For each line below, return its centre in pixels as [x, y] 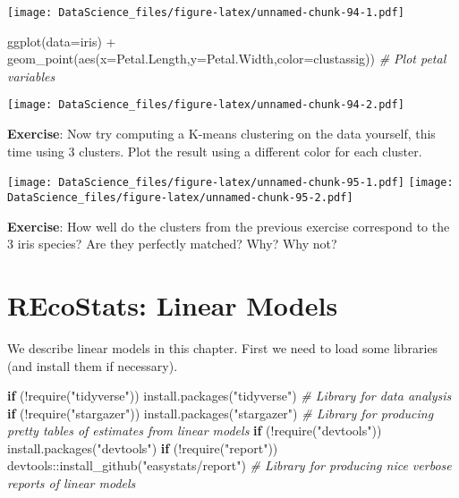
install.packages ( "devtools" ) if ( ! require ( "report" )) [143, 447]
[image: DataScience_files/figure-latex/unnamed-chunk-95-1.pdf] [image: [230, 183]
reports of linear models [72, 483]
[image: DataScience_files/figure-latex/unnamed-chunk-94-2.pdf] [206, 105]
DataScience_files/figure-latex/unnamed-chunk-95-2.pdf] [180, 197]
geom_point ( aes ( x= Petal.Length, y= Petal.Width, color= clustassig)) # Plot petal [227, 59]
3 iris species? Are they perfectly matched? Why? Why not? [172, 244]
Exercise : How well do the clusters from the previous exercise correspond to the [229, 226]
